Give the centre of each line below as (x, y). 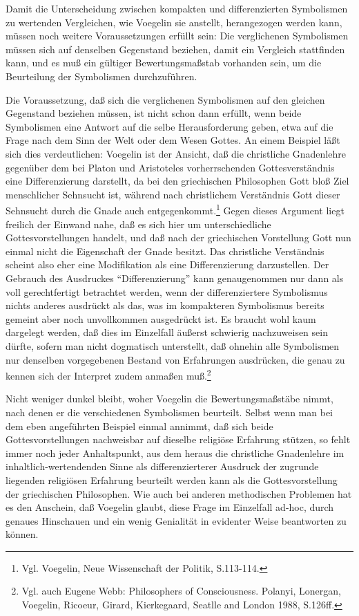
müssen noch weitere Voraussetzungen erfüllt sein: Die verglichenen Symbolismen (177, 36)
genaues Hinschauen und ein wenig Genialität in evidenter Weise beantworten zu (176, 520)
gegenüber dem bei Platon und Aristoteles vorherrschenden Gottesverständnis (170, 167)
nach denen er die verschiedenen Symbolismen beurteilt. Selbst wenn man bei (169, 412)
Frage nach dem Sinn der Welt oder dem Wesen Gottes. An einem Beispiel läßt (173, 140)
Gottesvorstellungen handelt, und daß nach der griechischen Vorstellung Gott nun (178, 237)
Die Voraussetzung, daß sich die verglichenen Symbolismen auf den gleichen (165, 99)
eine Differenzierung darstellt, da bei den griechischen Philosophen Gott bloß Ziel (177, 181)
